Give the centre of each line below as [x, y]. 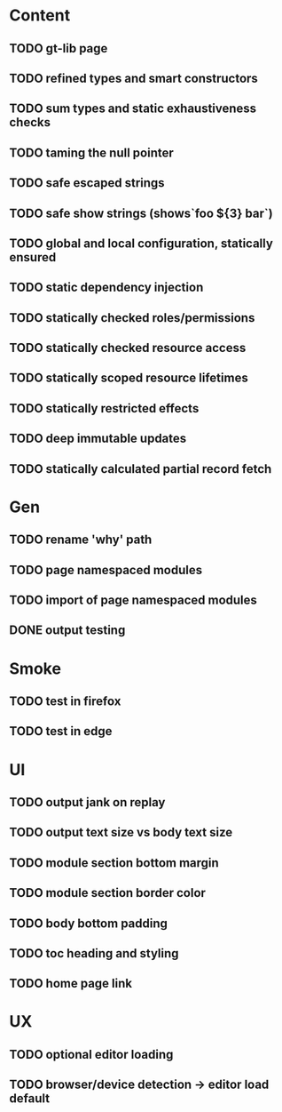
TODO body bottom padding [89, 923]
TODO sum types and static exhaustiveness [133, 109]
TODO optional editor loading [91, 1054]
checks [30, 122]
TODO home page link [71, 984]
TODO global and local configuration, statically [141, 243]
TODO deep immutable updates [98, 439]
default [30, 1099]
